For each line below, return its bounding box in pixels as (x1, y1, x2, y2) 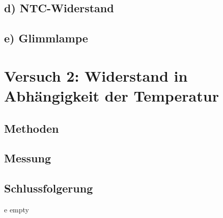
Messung (4, 150, 51, 166)
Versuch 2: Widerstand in (4, 65, 188, 86)
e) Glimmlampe (4, 30, 88, 46)
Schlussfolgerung (4, 180, 93, 196)
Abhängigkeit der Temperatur (4, 85, 219, 106)
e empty (4, 204, 29, 214)
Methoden (4, 120, 59, 136)
